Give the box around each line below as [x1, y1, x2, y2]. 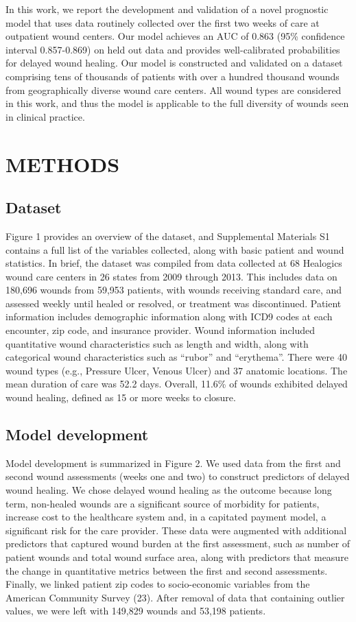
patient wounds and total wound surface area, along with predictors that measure [5, 550, 348, 564]
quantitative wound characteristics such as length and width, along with [5, 336, 309, 350]
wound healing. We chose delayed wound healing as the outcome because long [5, 483, 332, 497]
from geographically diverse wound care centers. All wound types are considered [5, 82, 342, 97]
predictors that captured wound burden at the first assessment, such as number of [5, 536, 351, 551]
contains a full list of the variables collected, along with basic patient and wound [5, 242, 344, 256]
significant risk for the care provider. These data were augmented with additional [5, 523, 347, 537]
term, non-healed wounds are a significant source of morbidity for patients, [5, 496, 320, 510]
